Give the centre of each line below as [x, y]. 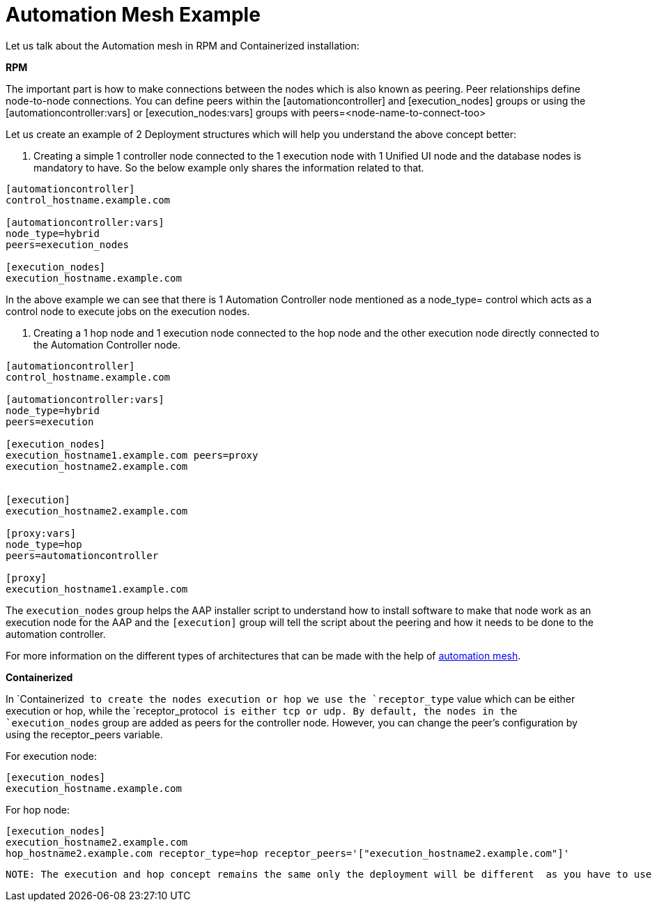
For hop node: [38, 809]
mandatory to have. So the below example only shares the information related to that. [229, 167]
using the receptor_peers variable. [84, 734]
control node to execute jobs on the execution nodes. [128, 311]
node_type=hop [44, 544]
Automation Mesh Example [133, 15]
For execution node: [51, 756]
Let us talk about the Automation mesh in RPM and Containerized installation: [183, 45]
